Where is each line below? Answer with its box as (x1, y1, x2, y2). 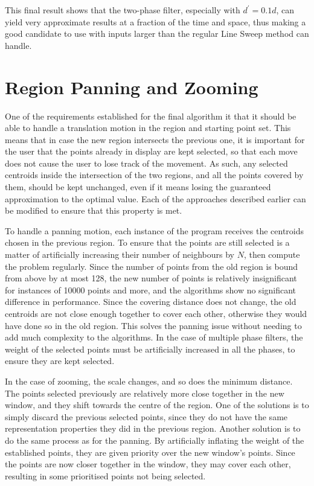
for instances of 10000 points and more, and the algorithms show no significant (5, 283, 296, 296)
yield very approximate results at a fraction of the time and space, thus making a (5, 15, 306, 28)
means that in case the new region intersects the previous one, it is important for (5, 133, 305, 145)
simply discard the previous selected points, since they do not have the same (5, 410, 288, 423)
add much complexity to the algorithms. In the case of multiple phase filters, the (5, 331, 303, 344)
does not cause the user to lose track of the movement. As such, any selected (5, 156, 288, 169)
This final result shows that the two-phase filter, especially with (5, 4, 240, 16)
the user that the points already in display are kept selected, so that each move (5, 145, 298, 158)
